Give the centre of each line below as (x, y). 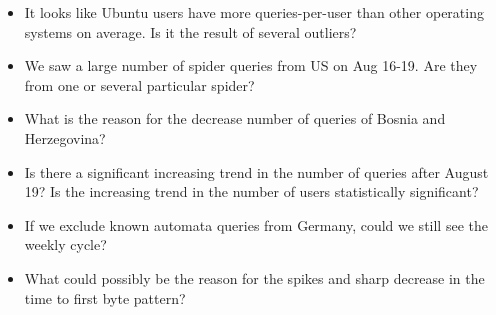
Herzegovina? (65, 137)
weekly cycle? (65, 244)
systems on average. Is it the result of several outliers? (190, 31)
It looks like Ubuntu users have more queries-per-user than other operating (254, 12)
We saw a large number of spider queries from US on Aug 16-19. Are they (251, 65)
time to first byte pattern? (105, 297)
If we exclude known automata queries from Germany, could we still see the (256, 224)
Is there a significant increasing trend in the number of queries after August (256, 171)
